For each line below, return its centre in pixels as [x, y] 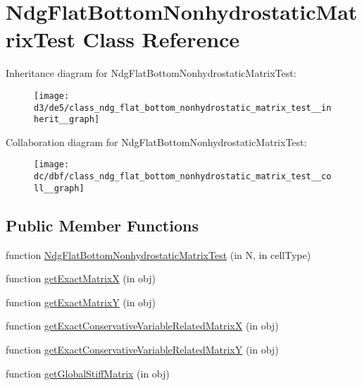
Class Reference [161, 39]
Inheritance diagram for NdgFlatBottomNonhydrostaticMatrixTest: [151, 73]
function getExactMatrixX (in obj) [81, 278]
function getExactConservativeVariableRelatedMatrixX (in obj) [142, 326]
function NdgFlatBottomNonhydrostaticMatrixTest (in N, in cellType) [158, 254]
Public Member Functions [102, 225]
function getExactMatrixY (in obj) [81, 302]
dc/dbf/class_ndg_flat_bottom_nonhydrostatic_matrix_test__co [183, 177]
